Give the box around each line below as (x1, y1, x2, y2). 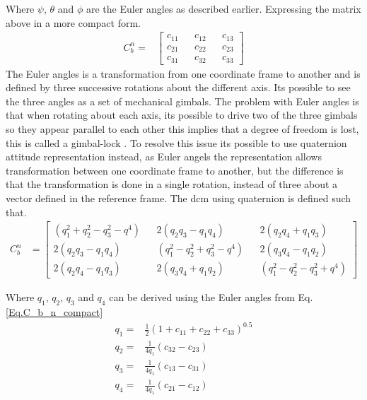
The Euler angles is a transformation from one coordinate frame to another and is (6, 66, 361, 81)
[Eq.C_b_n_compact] (6, 305, 103, 319)
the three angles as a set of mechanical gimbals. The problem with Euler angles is (6, 93, 359, 108)
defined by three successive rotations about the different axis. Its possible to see (6, 80, 351, 95)
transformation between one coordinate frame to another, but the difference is (6, 163, 344, 177)
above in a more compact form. (6, 15, 141, 30)
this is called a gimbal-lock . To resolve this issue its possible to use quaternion (6, 135, 347, 150)
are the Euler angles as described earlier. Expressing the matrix (86, 1, 361, 16)
